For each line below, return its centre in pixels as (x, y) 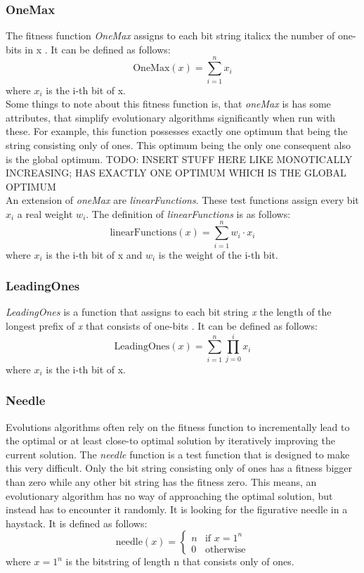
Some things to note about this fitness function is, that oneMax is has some (168, 104)
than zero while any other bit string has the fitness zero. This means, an (161, 481)
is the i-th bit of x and (94, 254)
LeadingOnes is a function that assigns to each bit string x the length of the (169, 312)
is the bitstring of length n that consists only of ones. (180, 561)
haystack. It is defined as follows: (77, 523)
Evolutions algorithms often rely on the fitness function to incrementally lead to (178, 426)
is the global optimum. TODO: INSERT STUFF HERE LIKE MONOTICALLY (179, 159)
